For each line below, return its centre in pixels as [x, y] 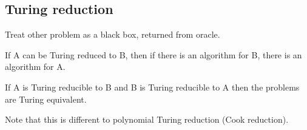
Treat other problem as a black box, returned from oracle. [113, 34]
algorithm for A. [35, 67]
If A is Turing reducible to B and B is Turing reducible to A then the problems [152, 87]
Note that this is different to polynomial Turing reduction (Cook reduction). [147, 119]
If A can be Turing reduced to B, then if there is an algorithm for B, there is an [153, 54]
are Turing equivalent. [46, 99]
